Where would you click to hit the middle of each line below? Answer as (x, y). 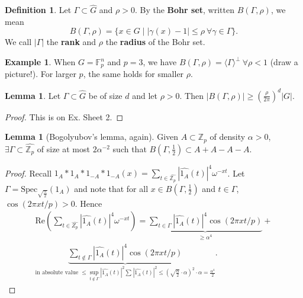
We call (18, 42)
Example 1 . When (40, 62)
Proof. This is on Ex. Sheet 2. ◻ (64, 116)
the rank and (71, 42)
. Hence (88, 203)
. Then (191, 95)
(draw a (284, 62)
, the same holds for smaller (133, 74)
